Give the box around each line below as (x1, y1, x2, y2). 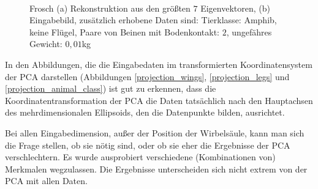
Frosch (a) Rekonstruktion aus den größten (29, 1, 191, 14)
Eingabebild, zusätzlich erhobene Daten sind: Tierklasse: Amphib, (29, 13, 277, 26)
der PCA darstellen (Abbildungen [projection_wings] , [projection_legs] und (5, 70, 290, 83)
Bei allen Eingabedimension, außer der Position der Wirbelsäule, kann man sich (5, 126, 305, 139)
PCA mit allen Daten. (5, 174, 88, 187)
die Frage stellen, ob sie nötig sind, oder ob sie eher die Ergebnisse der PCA (5, 138, 290, 151)
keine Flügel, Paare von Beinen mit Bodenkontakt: (29, 25, 219, 38)
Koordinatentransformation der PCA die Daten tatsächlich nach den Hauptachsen (5, 94, 313, 106)
